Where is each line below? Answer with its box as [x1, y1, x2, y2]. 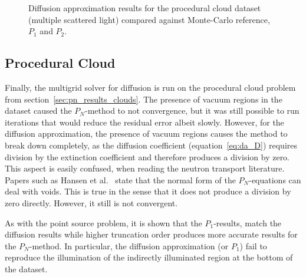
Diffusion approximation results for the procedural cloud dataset [28, 2, 261, 14]
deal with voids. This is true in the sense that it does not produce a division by [5, 185, 291, 197]
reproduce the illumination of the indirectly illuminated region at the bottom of [5, 251, 293, 263]
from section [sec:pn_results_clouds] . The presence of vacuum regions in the [5, 93, 282, 105]
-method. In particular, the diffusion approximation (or [29, 239, 229, 252]
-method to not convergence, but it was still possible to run [85, 104, 300, 117]
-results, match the [213, 216, 282, 229]
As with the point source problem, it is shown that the [5, 216, 202, 229]
